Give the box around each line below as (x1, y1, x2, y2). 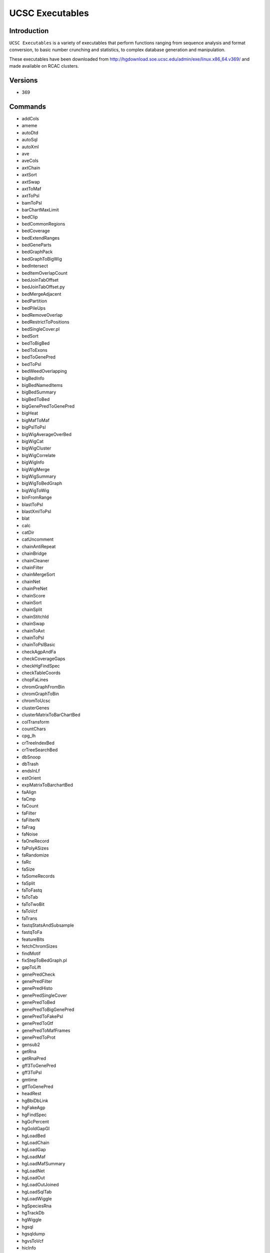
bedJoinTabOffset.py (21, 284, 65, 290)
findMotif (21, 950, 41, 956)
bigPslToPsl (21, 424, 46, 431)
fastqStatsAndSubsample (21, 922, 74, 928)
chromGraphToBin (21, 691, 59, 697)
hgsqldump (21, 1231, 45, 1237)
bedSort (21, 333, 38, 339)
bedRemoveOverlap (21, 312, 63, 318)
